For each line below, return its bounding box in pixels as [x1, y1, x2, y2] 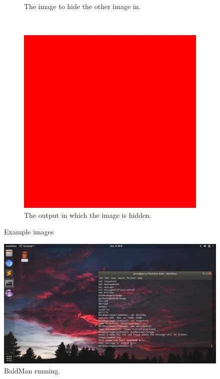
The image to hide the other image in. [24, 1, 141, 11]
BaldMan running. [4, 365, 60, 375]
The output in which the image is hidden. [24, 209, 151, 220]
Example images [4, 226, 54, 237]
